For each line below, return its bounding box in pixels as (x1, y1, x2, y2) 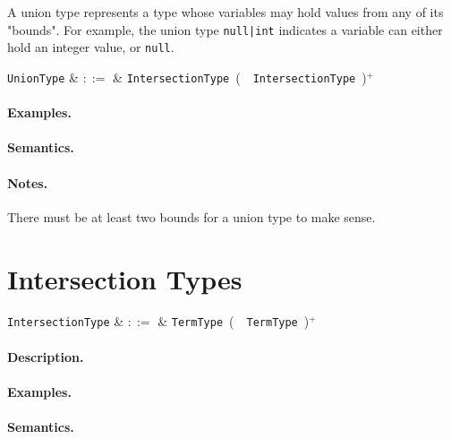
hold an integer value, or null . (7, 38, 174, 56)
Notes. (7, 173, 48, 192)
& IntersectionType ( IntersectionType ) (113, 67, 367, 86)
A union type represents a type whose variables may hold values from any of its (7, 3, 444, 21)
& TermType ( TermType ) (157, 312, 310, 331)
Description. (7, 347, 84, 366)
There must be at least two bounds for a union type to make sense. (7, 207, 376, 226)
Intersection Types (7, 260, 243, 297)
